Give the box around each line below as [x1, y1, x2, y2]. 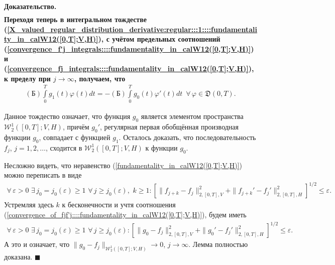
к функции [145, 142, 178, 153]
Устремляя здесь [4, 199, 54, 210]
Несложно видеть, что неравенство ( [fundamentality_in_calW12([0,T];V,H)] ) [4, 160, 243, 170]
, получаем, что [74, 73, 126, 83]
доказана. [4, 251, 33, 261]
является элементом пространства [141, 111, 244, 121]
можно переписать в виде [4, 170, 82, 180]
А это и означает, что [4, 239, 70, 249]
